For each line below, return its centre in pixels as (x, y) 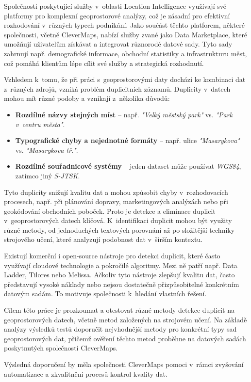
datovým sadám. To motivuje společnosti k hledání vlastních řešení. (105, 294)
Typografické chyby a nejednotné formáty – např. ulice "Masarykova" (127, 140)
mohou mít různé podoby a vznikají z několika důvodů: (87, 98)
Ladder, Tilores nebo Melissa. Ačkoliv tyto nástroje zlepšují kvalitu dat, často (119, 275)
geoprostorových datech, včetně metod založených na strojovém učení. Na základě (125, 319)
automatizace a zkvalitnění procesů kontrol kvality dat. (86, 374)
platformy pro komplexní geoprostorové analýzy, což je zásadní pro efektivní (117, 15)
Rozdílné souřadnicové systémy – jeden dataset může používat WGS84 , (128, 166)
